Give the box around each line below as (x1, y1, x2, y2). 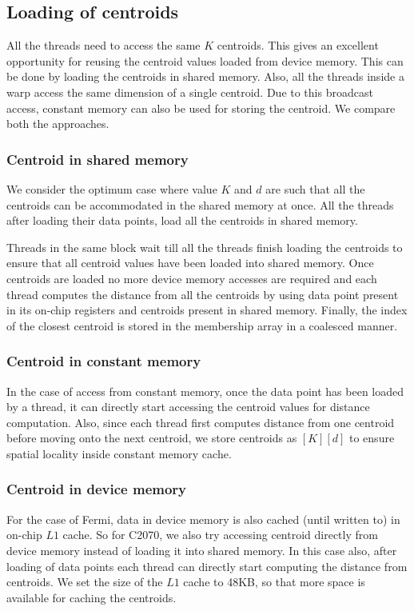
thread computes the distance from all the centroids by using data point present (6, 286, 399, 302)
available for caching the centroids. (6, 589, 177, 605)
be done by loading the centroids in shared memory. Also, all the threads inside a (6, 68, 404, 85)
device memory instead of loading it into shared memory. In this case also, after (6, 541, 397, 558)
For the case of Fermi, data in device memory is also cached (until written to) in (6, 510, 400, 527)
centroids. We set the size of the (6, 573, 163, 590)
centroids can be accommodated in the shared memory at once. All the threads (6, 196, 394, 213)
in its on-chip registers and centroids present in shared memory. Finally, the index (6, 302, 408, 318)
